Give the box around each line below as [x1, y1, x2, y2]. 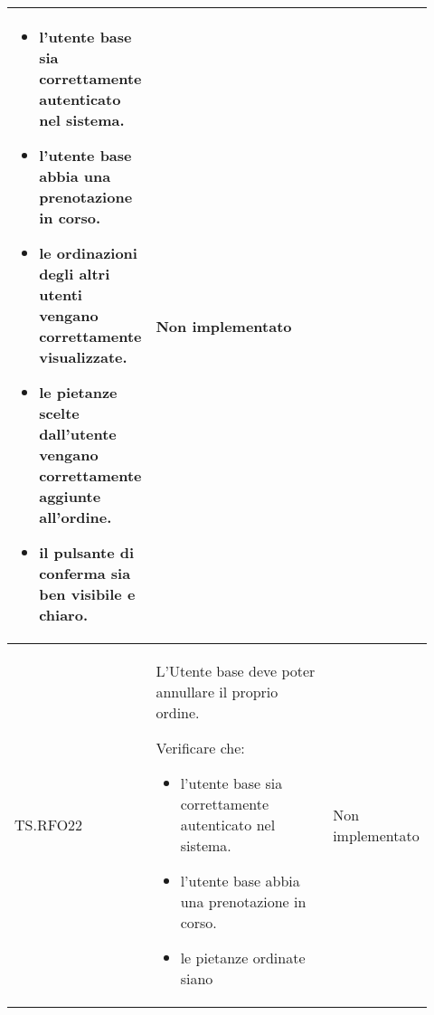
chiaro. [39, 604, 89, 625]
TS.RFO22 [14, 814, 83, 835]
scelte [39, 403, 80, 423]
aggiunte [39, 486, 101, 507]
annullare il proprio [156, 681, 278, 702]
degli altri [39, 263, 110, 284]
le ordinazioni [39, 242, 137, 263]
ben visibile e [39, 583, 136, 604]
